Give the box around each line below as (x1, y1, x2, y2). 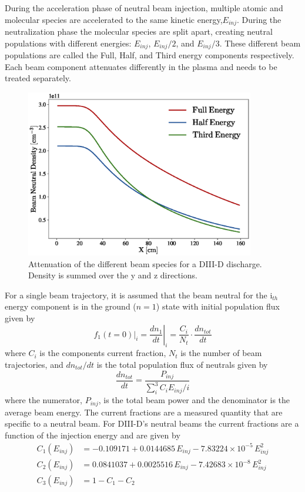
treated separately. (5, 72, 71, 84)
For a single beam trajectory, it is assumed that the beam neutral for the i (5, 288, 273, 301)
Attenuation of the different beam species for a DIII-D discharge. (28, 257, 262, 270)
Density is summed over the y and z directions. (28, 269, 197, 281)
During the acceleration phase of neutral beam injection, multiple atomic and (5, 2, 283, 14)
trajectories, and (5, 358, 63, 370)
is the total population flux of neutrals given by (96, 358, 268, 370)
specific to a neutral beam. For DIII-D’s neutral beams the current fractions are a (5, 417, 299, 430)
